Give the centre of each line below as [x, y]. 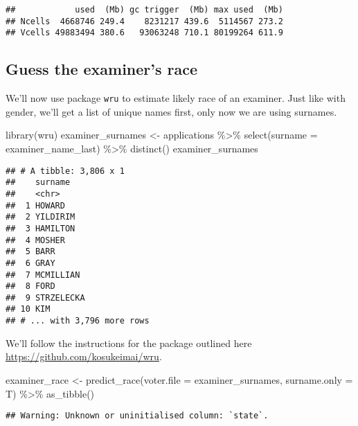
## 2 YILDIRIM [41, 217]
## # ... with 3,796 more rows [78, 321]
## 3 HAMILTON [41, 228]
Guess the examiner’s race [102, 69]
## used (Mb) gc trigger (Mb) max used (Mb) [144, 10]
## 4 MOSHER [35, 240]
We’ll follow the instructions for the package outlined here [129, 343]
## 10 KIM [28, 309]
